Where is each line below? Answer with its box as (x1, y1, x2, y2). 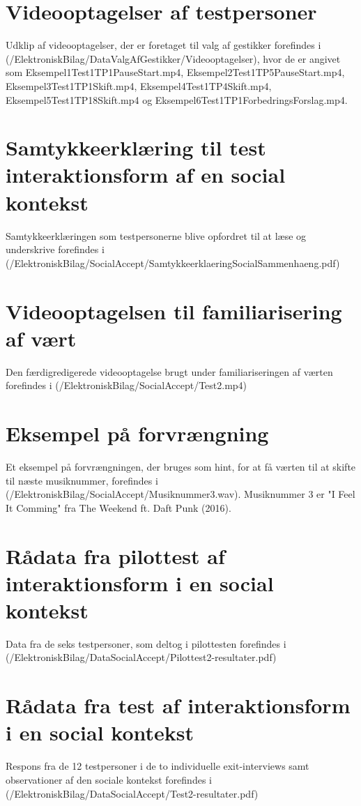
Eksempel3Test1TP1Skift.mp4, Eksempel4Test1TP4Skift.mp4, (6, 78, 272, 93)
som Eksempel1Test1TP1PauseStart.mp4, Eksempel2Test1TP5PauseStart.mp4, (6, 65, 345, 79)
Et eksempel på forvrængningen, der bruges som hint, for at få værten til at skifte (6, 459, 356, 473)
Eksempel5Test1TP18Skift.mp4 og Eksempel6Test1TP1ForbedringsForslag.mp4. (6, 92, 348, 107)
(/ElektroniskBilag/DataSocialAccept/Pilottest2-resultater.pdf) (6, 650, 277, 664)
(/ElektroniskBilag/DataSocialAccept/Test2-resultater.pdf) (6, 786, 259, 800)
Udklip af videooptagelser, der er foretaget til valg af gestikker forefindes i (6, 38, 321, 52)
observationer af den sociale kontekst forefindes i (6, 772, 212, 786)
